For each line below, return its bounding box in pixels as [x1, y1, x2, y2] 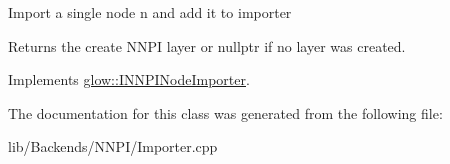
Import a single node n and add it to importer [8, 2, 292, 22]
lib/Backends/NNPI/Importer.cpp [8, 136, 218, 157]
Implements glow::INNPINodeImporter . [8, 69, 250, 90]
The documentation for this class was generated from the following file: [8, 102, 443, 123]
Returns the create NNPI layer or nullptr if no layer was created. [8, 35, 406, 56]
